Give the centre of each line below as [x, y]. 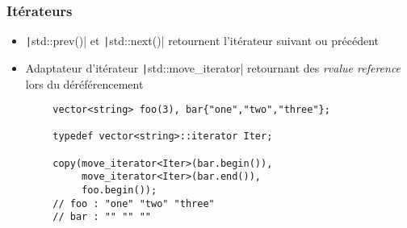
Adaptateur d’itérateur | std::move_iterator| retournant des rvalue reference [213, 67]
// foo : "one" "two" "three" [134, 203]
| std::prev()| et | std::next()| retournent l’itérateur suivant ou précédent [202, 41]
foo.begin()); [120, 191]
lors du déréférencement [84, 83]
